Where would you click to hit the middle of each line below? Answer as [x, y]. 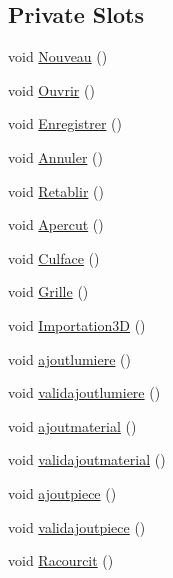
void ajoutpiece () [62, 492]
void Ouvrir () [51, 89]
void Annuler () [55, 156]
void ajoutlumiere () [69, 358]
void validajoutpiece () [77, 526]
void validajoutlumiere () [84, 392]
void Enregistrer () [65, 123]
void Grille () [48, 291]
